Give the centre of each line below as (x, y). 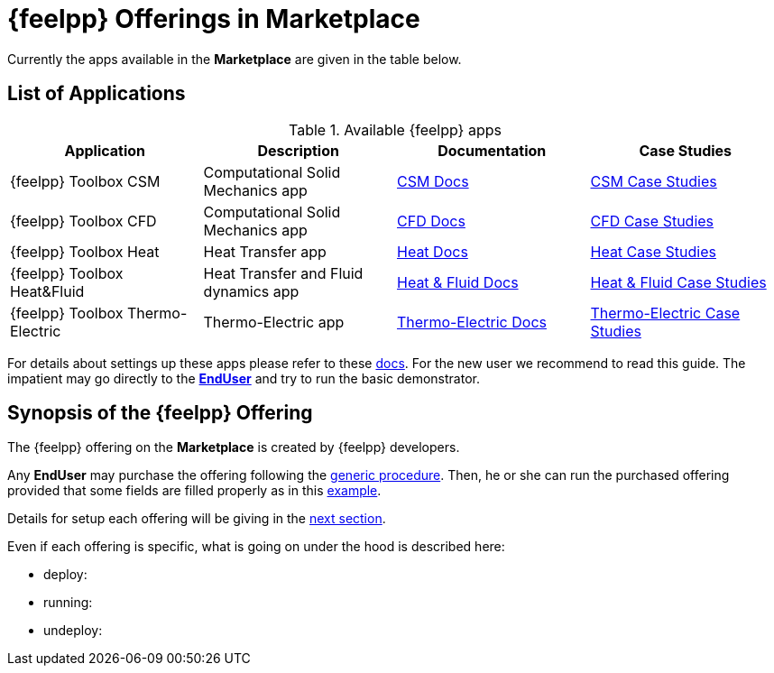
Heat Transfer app (265, 251)
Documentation (492, 150)
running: (68, 603)
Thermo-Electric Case (665, 313)
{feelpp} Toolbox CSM (85, 181)
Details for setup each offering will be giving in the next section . (197, 519)
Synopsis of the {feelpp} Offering (160, 413)
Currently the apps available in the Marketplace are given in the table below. (235, 59)
